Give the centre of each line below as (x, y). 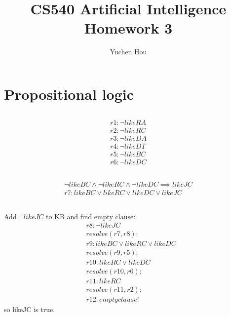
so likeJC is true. (30, 309)
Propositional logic (69, 94)
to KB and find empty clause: (91, 216)
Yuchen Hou (128, 52)
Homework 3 (128, 28)
